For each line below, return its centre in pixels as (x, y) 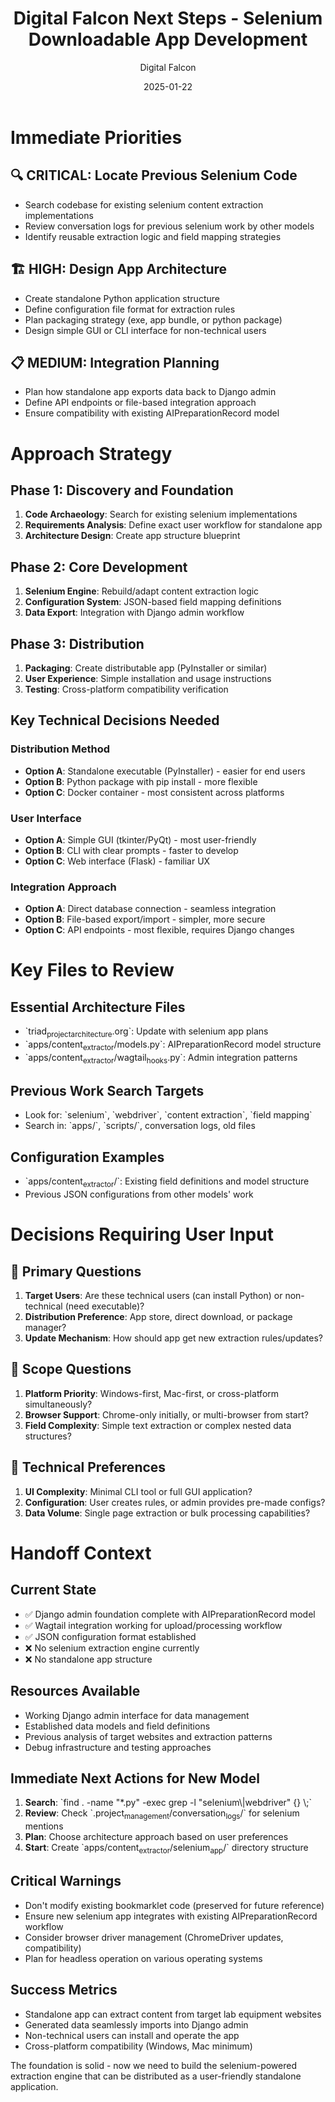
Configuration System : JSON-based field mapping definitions (153, 602)
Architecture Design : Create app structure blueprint (132, 536)
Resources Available (75, 1691)
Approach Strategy (91, 453)
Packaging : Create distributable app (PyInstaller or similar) (146, 668)
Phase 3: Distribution (77, 643)
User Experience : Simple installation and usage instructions (148, 678)
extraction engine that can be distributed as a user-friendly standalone (156, 2076)
